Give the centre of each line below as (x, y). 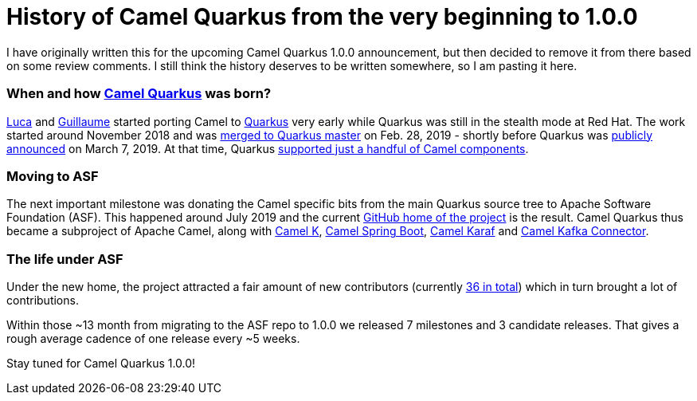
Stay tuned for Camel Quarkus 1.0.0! (101, 363)
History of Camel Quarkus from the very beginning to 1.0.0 (322, 17)
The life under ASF (65, 259)
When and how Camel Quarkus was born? (139, 94)
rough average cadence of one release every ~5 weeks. (153, 338)
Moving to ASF (53, 176)
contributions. (43, 300)
